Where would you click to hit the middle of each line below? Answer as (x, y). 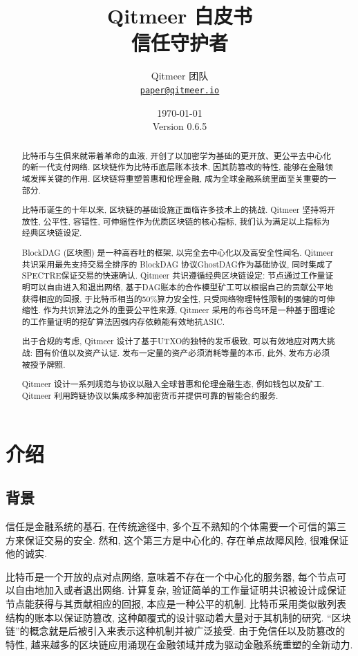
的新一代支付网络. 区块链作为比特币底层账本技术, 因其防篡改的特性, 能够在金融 (173, 167)
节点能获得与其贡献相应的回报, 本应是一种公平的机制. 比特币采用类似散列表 (176, 603)
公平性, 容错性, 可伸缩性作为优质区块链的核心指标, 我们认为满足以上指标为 (187, 221)
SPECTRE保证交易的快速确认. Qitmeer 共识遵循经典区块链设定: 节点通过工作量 (173, 275)
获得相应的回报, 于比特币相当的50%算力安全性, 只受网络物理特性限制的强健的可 (174, 298)
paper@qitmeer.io (180, 90)
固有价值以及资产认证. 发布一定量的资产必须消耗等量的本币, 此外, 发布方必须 (182, 353)
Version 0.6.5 (180, 126)
